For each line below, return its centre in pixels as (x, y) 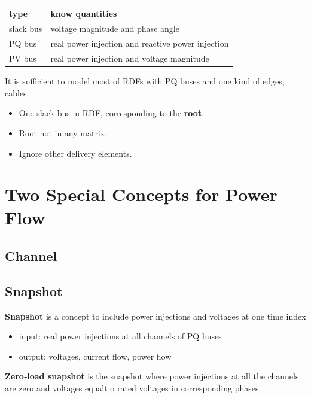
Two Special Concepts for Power (141, 194)
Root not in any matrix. (63, 133)
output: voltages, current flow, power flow (95, 356)
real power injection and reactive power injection (140, 43)
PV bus (23, 58)
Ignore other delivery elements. (75, 153)
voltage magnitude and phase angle (115, 28)
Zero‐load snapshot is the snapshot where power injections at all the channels (152, 376)
